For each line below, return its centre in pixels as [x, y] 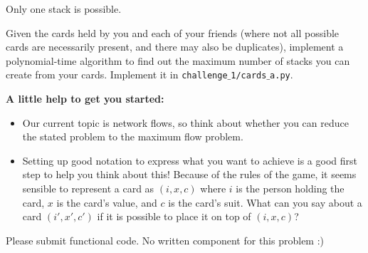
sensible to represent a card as [88, 188]
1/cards [249, 76]
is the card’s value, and [107, 202]
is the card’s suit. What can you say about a [265, 202]
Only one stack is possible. [64, 9]
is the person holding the [290, 188]
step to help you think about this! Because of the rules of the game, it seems [189, 174]
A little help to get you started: [85, 99]
